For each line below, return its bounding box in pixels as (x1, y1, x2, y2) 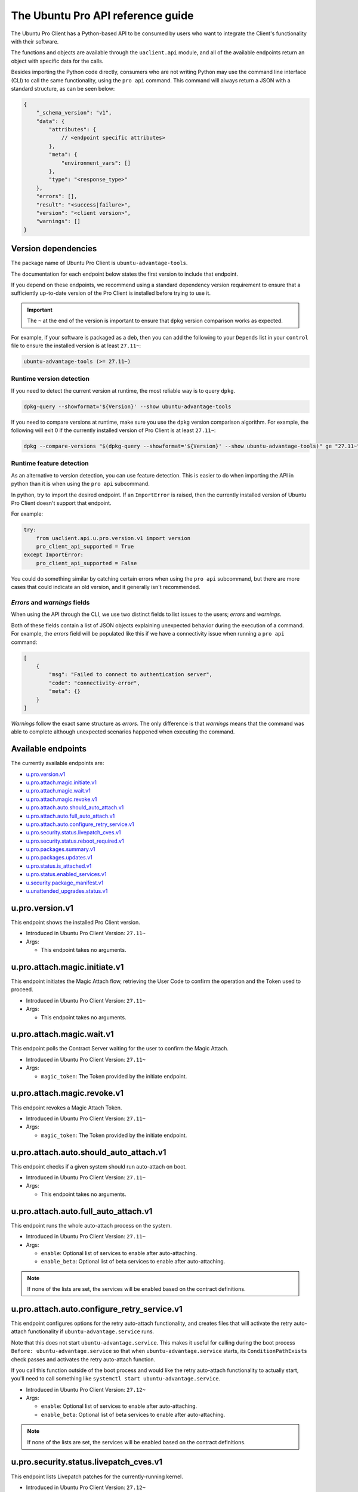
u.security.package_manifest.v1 (26, 879, 104, 886)
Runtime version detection (11, 375, 89, 383)
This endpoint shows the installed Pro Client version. (11, 918, 140, 926)
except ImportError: (23, 551, 84, 558)
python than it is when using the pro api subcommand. (11, 480, 150, 488)
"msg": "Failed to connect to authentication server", (48, 671, 213, 678)
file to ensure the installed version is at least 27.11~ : (11, 342, 141, 349)
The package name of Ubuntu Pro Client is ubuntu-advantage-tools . (11, 260, 188, 267)
